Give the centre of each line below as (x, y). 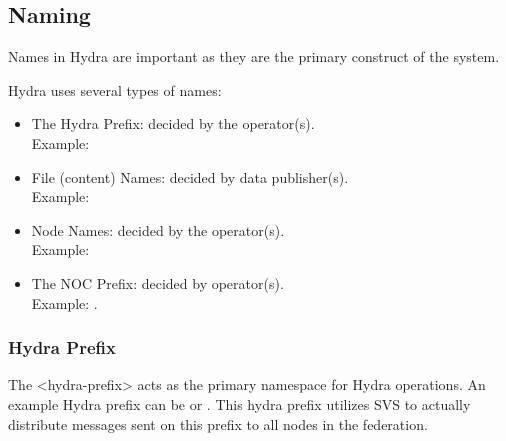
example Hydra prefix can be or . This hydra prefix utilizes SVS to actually (239, 403)
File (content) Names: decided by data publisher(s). (190, 176)
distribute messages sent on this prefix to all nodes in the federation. (218, 423)
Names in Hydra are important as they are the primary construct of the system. (254, 56)
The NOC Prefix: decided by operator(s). (157, 282)
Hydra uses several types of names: (115, 89)
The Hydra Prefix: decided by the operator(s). (173, 123)
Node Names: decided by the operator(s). (158, 229)
